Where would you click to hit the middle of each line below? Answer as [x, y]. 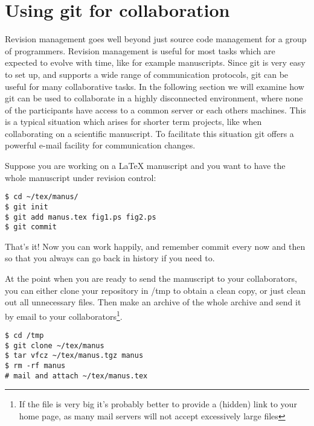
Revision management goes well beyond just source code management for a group [156, 39]
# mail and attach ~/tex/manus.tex [76, 376]
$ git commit [31, 227]
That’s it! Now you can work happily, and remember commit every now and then [155, 246]
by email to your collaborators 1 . [64, 315]
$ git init [27, 207]
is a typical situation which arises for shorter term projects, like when [133, 122]
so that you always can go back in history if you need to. [110, 258]
